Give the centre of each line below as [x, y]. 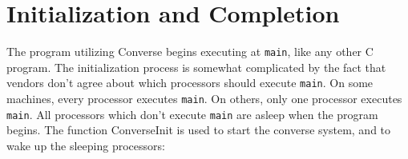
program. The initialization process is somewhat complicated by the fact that [196, 67]
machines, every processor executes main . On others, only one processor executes [204, 99]
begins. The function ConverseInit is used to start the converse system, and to [199, 130]
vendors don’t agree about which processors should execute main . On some [190, 83]
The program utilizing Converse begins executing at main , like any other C [190, 52]
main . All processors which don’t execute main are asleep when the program [192, 114]
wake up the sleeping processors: [86, 145]
